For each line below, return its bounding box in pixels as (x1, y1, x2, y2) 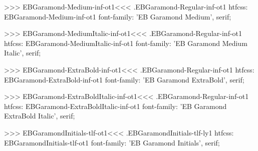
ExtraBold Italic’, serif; (4, 110, 75, 121)
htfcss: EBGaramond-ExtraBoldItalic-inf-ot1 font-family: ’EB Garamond (4, 100, 227, 111)
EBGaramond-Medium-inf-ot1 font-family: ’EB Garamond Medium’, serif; (4, 11, 231, 21)
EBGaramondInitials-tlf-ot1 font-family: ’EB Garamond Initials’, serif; (4, 137, 220, 147)
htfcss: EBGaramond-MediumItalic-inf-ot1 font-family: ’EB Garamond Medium (4, 37, 247, 48)
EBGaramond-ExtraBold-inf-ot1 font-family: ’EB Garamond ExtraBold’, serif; (4, 74, 244, 84)
